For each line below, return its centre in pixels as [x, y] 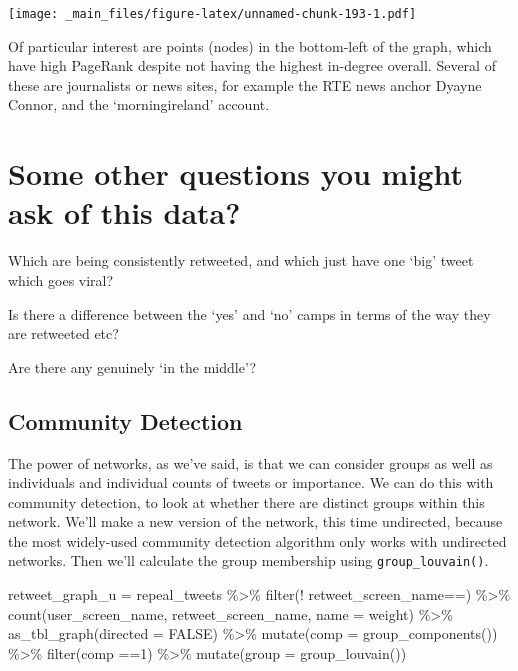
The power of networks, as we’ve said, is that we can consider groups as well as [250, 462]
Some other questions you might [235, 173]
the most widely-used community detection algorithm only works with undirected [257, 540]
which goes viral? [61, 279]
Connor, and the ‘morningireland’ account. [139, 104]
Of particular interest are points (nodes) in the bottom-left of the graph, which [250, 45]
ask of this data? [124, 212]
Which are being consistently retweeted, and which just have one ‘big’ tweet [241, 260]
